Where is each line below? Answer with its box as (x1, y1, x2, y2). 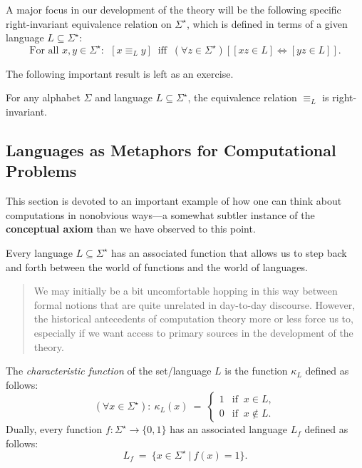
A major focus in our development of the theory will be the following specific (6, 2, 341, 16)
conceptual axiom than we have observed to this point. (6, 221, 256, 236)
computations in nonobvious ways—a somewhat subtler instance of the (6, 207, 315, 222)
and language (95, 90, 153, 105)
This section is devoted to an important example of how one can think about (6, 193, 342, 208)
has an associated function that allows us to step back (111, 245, 347, 260)
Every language (6, 245, 73, 260)
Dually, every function (6, 422, 103, 437)
